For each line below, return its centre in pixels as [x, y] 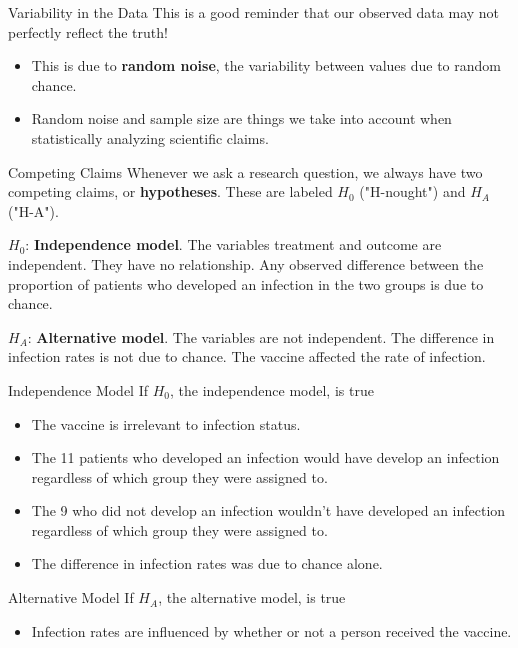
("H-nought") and [412, 191]
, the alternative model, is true [252, 597]
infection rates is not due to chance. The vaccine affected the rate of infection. [247, 356]
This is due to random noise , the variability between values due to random [266, 65]
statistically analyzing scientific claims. [150, 137]
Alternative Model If [71, 597]
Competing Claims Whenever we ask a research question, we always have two [245, 171]
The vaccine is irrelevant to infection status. [166, 423]
